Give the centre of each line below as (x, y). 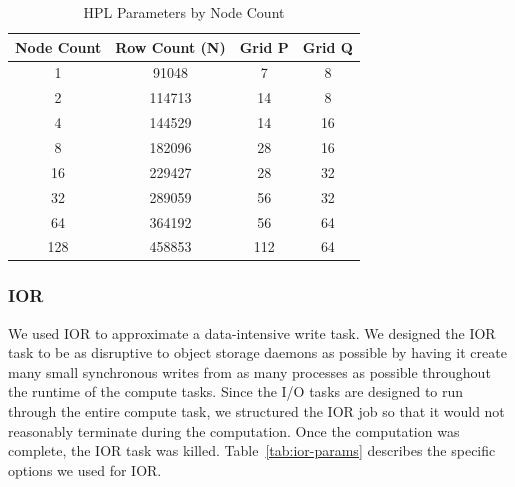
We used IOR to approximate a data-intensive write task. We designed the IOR (252, 332)
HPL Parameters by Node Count (184, 12)
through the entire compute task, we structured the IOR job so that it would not (256, 411)
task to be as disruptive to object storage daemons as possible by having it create (257, 352)
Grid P (264, 46)
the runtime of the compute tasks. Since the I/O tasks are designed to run (236, 391)
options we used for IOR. (85, 469)
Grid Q (327, 46)
